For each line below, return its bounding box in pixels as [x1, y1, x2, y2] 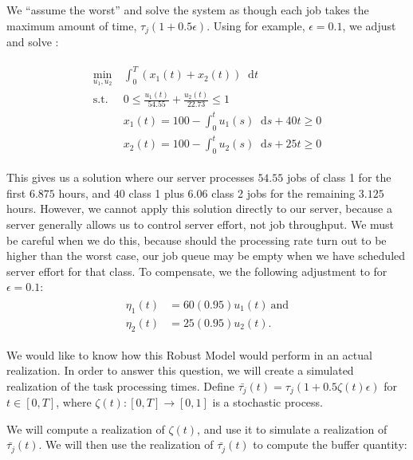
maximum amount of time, [6, 17, 137, 33]
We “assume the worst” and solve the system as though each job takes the [6, 2, 369, 18]
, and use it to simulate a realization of [197, 420, 387, 437]
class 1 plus [128, 184, 184, 201]
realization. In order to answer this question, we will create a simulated [6, 362, 354, 379]
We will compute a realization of [6, 420, 165, 437]
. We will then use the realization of [38, 436, 214, 453]
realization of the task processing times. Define [6, 377, 235, 394]
